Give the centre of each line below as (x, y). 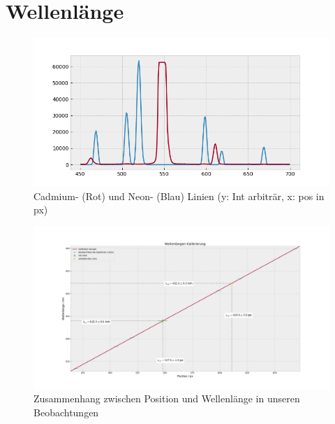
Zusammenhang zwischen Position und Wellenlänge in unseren (167, 398)
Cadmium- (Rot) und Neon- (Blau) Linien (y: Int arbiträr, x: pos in (179, 196)
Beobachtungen (66, 412)
